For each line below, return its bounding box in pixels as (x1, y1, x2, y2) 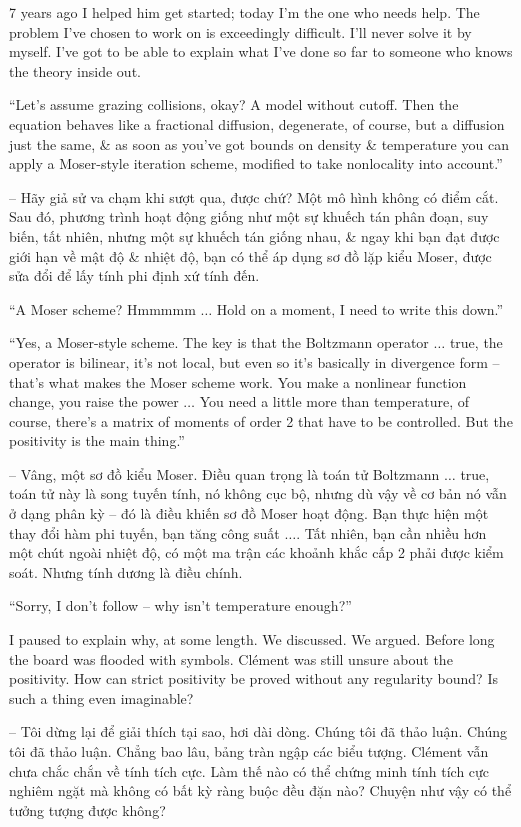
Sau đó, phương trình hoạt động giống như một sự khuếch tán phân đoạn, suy (9, 206, 489, 227)
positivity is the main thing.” (9, 430, 185, 451)
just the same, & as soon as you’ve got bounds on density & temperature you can (9, 133, 509, 154)
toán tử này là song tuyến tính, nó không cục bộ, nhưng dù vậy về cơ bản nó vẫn (9, 483, 507, 504)
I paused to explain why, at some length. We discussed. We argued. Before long (9, 629, 495, 650)
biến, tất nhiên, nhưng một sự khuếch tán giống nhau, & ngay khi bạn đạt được (9, 225, 500, 246)
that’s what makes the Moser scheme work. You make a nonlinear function (9, 371, 467, 392)
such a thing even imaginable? (9, 687, 194, 708)
